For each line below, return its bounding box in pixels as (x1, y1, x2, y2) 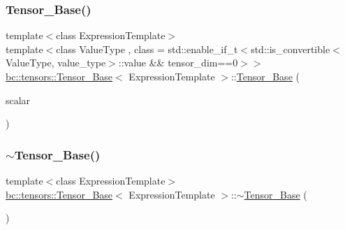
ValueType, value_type (6, 55, 106, 70)
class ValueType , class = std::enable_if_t (56, 41, 238, 56)
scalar (6, 92, 31, 107)
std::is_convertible (251, 41, 330, 56)
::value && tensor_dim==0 (118, 55, 238, 70)
